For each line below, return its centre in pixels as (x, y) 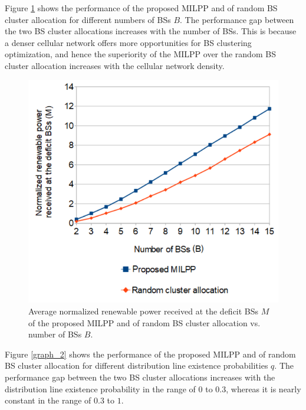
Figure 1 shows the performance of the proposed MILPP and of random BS (141, 8)
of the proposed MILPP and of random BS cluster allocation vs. (144, 322)
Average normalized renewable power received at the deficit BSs (144, 311)
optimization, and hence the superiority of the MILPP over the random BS (140, 54)
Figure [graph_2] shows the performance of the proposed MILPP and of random (150, 354)
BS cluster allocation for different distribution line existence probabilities (136, 365)
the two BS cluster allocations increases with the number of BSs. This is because (151, 31)
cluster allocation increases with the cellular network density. (115, 65)
